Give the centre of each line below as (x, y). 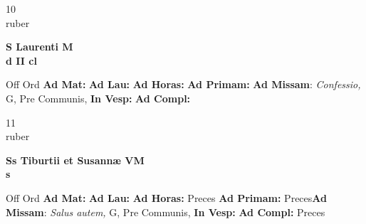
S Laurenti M (40, 47)
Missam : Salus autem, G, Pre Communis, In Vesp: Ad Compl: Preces (166, 212)
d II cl (21, 60)
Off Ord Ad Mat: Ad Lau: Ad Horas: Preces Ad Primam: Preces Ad (166, 197)
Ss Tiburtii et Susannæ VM (75, 160)
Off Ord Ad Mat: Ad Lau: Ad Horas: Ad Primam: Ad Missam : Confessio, (183, 84)
